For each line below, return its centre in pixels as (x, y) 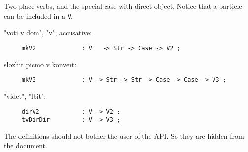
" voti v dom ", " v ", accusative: (48, 32)
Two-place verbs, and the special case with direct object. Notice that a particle (123, 6)
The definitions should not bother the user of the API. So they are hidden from (124, 135)
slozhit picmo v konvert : (40, 64)
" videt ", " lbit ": (25, 95)
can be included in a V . (38, 16)
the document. (26, 145)
